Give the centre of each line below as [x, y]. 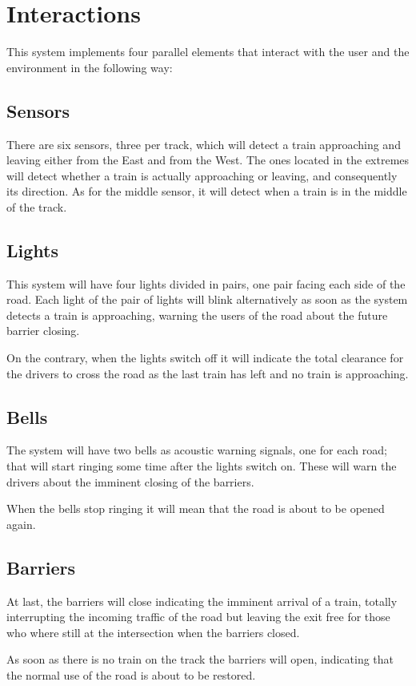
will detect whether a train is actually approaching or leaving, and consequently [202, 175]
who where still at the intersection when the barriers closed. [153, 632]
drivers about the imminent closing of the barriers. [130, 481]
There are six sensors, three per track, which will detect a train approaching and [204, 144]
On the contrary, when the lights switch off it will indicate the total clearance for [205, 358]
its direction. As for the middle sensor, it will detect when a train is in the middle [207, 191]
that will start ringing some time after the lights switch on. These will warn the [202, 466]
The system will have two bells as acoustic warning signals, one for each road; [197, 450]
